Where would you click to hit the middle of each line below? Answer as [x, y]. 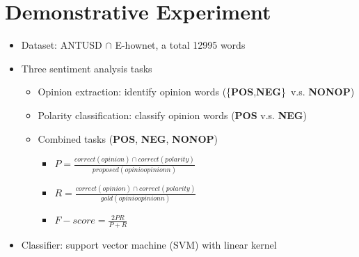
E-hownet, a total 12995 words [180, 45]
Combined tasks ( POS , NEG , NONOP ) [128, 138]
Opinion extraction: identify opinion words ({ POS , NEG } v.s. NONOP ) [196, 92]
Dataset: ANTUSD [62, 45]
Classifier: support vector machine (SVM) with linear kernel [149, 245]
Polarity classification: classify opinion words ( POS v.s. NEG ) [172, 115]
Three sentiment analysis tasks [87, 68]
